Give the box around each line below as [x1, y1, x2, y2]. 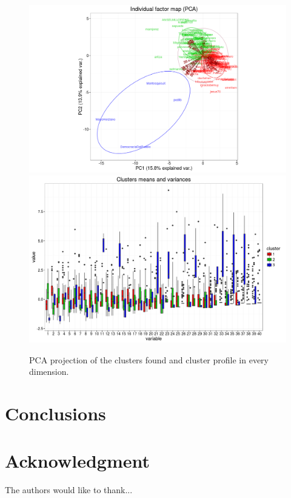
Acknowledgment [5, 448, 150, 473]
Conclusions [5, 400, 106, 425]
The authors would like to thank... [5, 483, 133, 496]
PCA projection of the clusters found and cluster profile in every [29, 353, 269, 366]
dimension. [29, 365, 69, 378]
